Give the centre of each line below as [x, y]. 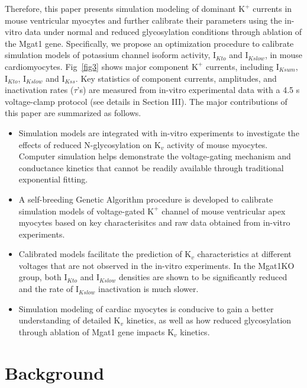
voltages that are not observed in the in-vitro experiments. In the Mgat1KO [156, 265]
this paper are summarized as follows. [73, 113]
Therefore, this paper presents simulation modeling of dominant [120, 8]
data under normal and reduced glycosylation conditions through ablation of [163, 32]
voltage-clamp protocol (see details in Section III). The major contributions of [146, 101]
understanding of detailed [65, 320]
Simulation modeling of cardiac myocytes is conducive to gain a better [146, 308]
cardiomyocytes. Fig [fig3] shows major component [97, 66]
